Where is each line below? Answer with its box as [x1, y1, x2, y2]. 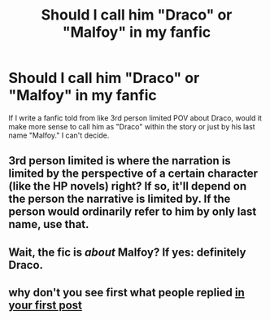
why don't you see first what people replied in [8, 286, 246, 300]
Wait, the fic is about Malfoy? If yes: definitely [8, 245, 246, 259]
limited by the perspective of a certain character [8, 167, 259, 181]
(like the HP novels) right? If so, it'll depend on [8, 179, 246, 193]
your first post [8, 299, 83, 313]
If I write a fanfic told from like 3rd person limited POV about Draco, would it [8, 112, 263, 123]
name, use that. [8, 217, 89, 231]
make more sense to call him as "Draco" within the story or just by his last [8, 121, 255, 131]
